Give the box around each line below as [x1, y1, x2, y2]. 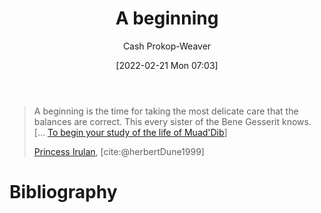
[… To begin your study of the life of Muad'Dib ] [33, 126, 228, 138]
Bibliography [9, 181, 118, 204]
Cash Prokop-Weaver [122, 40, 212, 52]
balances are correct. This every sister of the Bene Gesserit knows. [33, 115, 312, 127]
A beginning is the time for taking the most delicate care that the [33, 105, 299, 117]
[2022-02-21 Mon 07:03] [115, 59, 219, 71]
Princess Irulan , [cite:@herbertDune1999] [33, 145, 205, 157]
